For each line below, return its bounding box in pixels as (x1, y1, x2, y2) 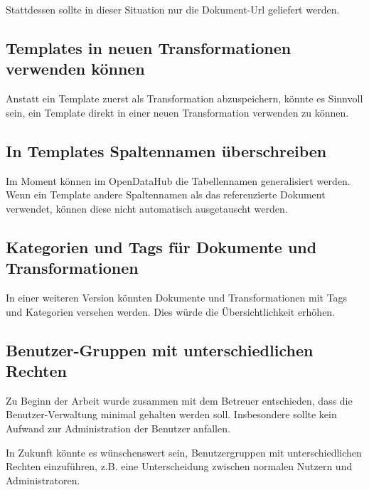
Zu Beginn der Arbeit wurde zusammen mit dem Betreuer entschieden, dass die (6, 393, 353, 408)
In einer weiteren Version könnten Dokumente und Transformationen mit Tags (6, 289, 348, 304)
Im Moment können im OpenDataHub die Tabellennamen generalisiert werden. (6, 173, 351, 188)
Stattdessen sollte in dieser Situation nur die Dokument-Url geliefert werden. (6, 2, 340, 16)
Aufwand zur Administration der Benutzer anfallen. (6, 420, 230, 435)
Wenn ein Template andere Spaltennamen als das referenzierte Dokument (6, 187, 326, 202)
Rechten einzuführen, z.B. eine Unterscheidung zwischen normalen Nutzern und (6, 459, 353, 474)
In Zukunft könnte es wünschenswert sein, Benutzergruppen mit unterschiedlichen (6, 444, 362, 459)
